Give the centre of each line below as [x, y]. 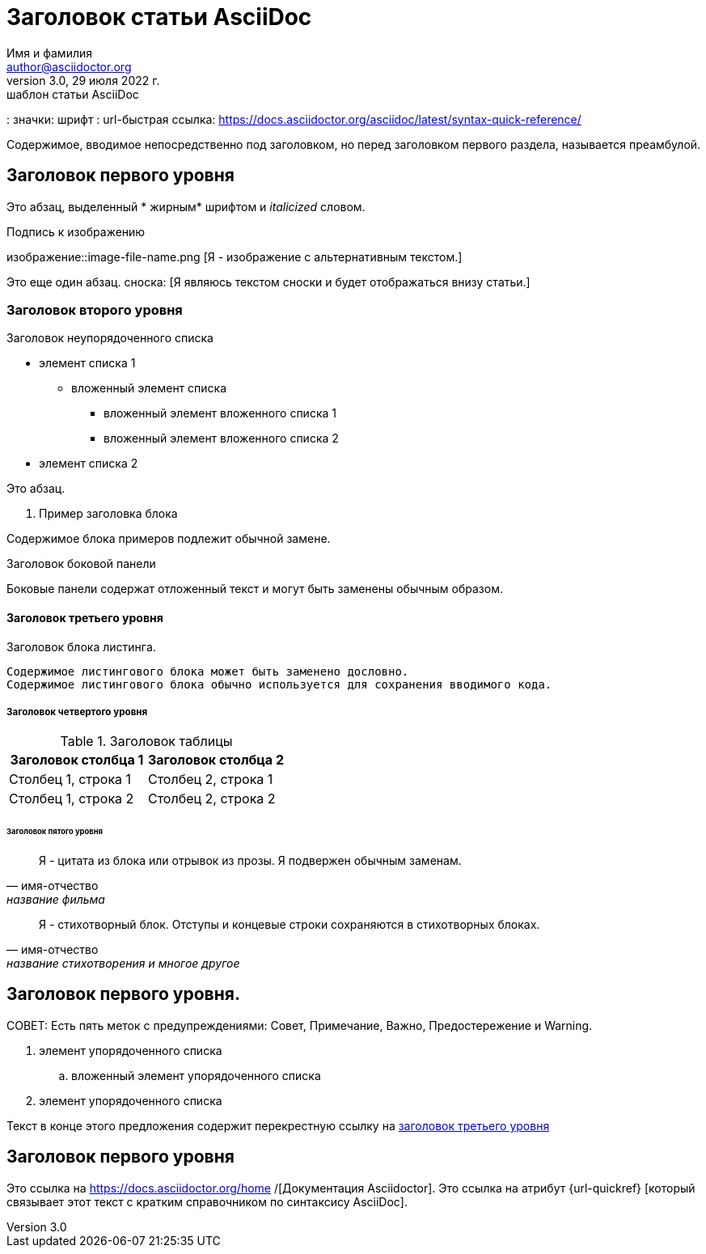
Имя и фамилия [50, 53]
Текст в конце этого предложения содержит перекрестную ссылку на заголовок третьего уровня [278, 1125]
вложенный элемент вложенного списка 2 [221, 438]
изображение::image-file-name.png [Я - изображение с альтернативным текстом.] [235, 256]
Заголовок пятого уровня [55, 832]
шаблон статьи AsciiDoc [73, 94]
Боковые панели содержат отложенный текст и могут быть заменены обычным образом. [255, 589]
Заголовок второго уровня [95, 309]
